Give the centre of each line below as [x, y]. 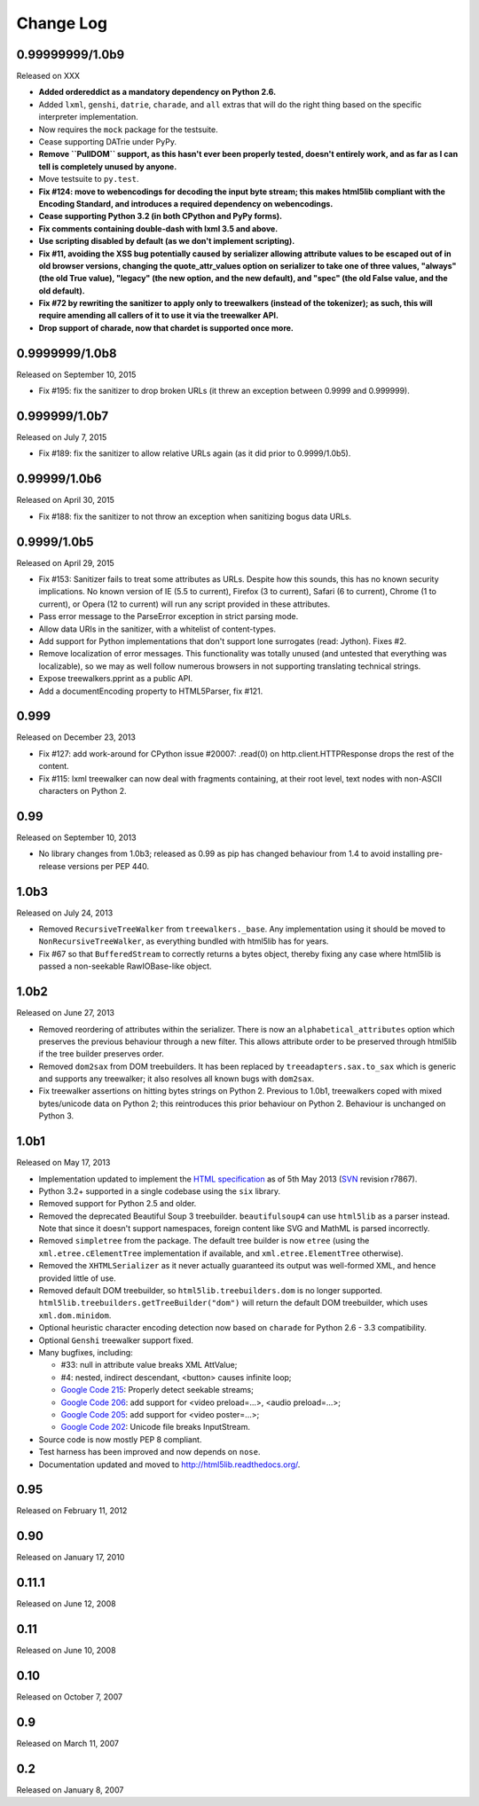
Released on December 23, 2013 [76, 737]
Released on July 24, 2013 [65, 913]
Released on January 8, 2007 [70, 1790]
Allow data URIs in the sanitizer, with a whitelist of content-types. [157, 629]
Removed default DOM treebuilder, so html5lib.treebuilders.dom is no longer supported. [211, 1291]
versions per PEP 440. [109, 866]
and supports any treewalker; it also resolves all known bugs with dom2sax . [177, 1079]
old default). [62, 291]
